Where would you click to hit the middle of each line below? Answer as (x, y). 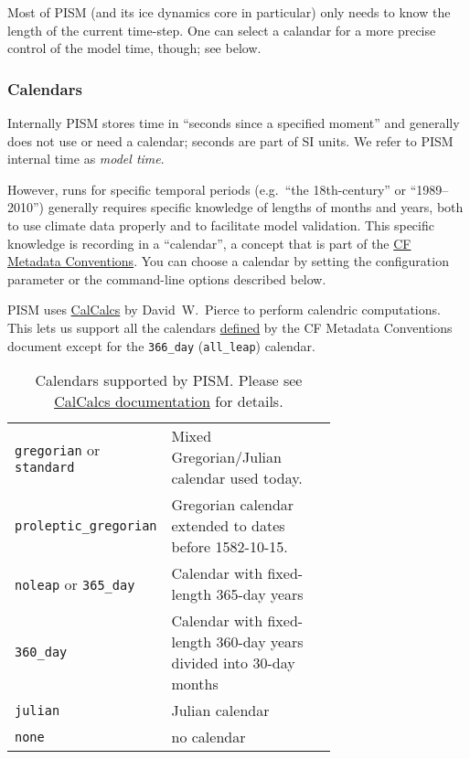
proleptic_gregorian (86, 525)
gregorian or (58, 450)
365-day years (260, 594)
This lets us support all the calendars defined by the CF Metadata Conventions (230, 327)
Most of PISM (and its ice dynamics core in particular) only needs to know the (229, 12)
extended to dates (228, 526)
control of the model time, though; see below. (134, 48)
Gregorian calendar (233, 505)
